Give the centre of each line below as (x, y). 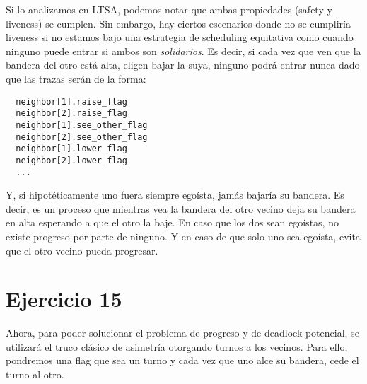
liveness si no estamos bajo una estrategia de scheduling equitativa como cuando (180, 37)
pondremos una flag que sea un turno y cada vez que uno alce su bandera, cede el (182, 360)
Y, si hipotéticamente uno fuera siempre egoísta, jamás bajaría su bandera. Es (175, 195)
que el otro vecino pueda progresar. (82, 250)
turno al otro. (35, 374)
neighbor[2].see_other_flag (82, 137)
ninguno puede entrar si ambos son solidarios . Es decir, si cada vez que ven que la (183, 51)
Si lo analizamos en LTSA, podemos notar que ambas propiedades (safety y (169, 9)
